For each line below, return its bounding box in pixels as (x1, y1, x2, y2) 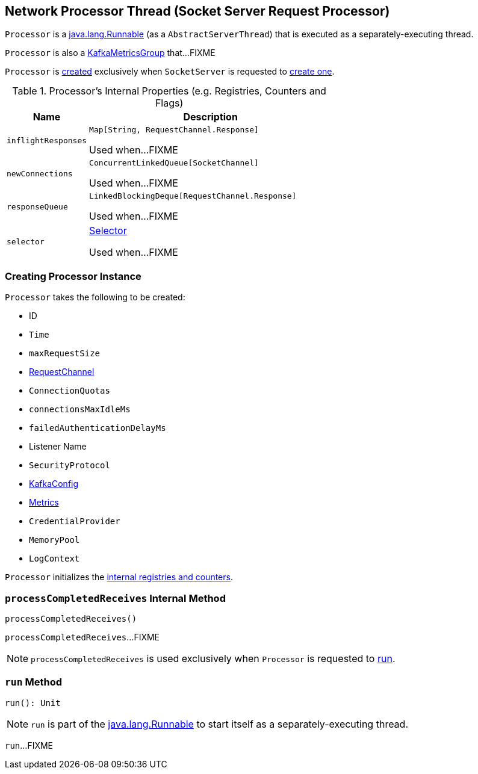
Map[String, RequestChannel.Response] (89, 125, 259, 135)
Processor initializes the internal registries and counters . (5, 572, 233, 583)
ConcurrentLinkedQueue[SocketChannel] (89, 158, 259, 168)
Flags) (155, 97, 184, 110)
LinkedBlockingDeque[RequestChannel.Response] (89, 191, 297, 201)
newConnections (7, 169, 73, 179)
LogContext (29, 554, 80, 564)
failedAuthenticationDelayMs (29, 423, 166, 433)
